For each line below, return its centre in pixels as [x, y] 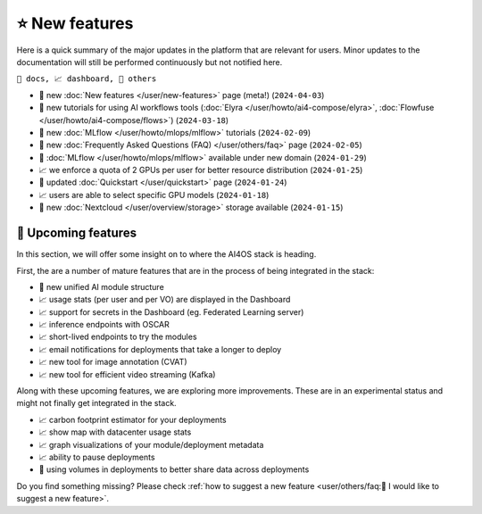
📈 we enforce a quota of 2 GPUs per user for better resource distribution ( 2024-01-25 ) [201, 170]
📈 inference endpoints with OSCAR [104, 325]
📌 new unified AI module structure [101, 286]
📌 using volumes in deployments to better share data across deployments [174, 469]
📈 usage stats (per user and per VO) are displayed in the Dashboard [165, 300]
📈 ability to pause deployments [97, 457]
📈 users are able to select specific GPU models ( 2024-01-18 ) [154, 195]
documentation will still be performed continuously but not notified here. [150, 62]
